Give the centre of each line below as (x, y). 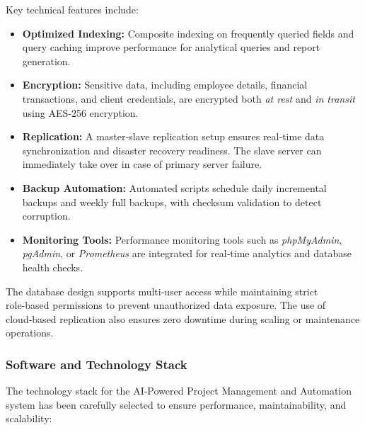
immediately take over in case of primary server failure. (142, 164)
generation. (46, 61)
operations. (30, 333)
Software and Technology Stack (97, 364)
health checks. (53, 267)
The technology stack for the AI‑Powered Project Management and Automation (179, 391)
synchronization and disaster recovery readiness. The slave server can (172, 150)
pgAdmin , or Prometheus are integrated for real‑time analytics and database (187, 253)
